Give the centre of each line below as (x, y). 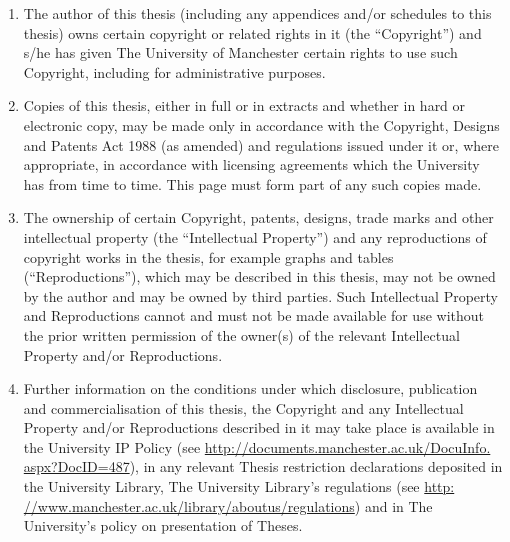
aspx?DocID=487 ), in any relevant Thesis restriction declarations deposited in (263, 466)
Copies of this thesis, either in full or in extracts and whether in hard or (244, 105)
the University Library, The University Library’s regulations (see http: (239, 486)
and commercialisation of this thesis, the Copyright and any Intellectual (243, 407)
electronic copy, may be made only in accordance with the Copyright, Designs (261, 124)
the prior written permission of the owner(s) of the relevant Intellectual (241, 334)
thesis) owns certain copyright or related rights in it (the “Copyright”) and (252, 32)
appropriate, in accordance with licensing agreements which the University (251, 164)
